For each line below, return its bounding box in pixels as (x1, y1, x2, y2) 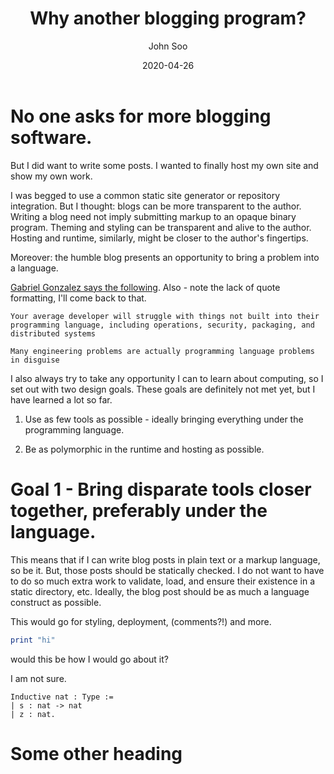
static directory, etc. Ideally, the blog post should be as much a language (10, 585, 310, 597)
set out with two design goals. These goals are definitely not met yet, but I (10, 383, 316, 395)
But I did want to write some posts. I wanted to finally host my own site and (10, 159, 319, 171)
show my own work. (10, 170, 93, 182)
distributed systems (10, 328, 97, 339)
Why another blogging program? (29, 7, 307, 30)
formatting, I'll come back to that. (10, 292, 147, 304)
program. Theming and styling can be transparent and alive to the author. (10, 221, 312, 233)
